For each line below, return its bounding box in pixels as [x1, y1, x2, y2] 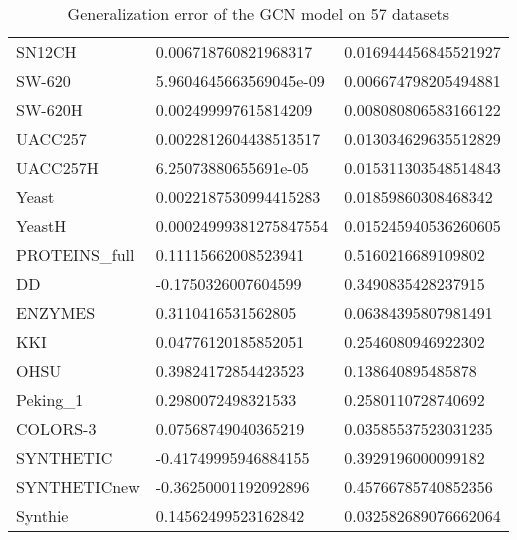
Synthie [16, 504, 69, 527]
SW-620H [16, 98, 83, 121]
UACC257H [16, 156, 99, 179]
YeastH [16, 214, 67, 237]
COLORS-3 [16, 417, 97, 440]
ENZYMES [16, 301, 96, 324]
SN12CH [16, 40, 77, 63]
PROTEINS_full [16, 243, 135, 266]
